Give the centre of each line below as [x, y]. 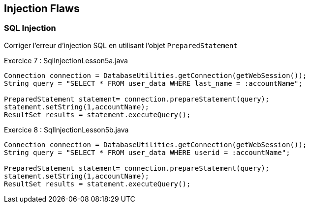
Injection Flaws [42, 9]
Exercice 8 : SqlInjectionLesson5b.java [66, 129]
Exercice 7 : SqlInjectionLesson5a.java [66, 60]
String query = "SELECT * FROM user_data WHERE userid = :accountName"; [147, 152]
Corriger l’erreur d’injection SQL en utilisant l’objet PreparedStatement [121, 45]
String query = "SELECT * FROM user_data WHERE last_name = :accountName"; [153, 83]
